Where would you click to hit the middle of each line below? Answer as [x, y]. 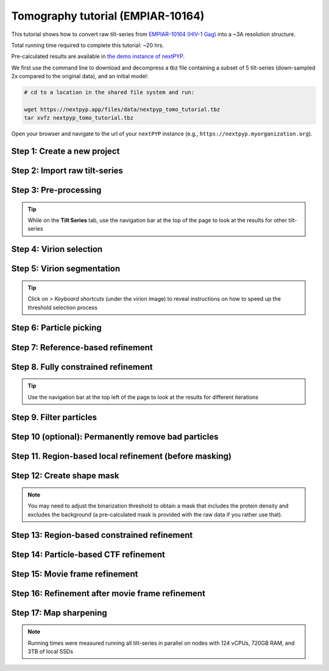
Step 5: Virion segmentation [66, 269]
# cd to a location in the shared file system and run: [109, 92]
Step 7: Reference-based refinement [82, 347]
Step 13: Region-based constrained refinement [102, 535]
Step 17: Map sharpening [59, 613]
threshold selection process [62, 307]
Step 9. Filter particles [54, 418]
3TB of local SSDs [50, 651]
